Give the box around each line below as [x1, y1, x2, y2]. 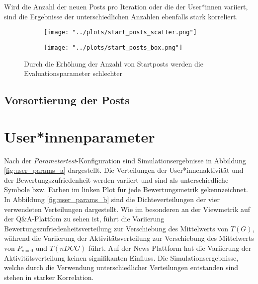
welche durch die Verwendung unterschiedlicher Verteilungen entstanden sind [4, 262, 238, 273]
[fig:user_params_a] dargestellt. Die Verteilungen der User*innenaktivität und [4, 165, 244, 175]
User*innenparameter [4, 126, 155, 146]
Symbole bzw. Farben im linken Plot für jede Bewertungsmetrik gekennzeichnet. [4, 184, 248, 195]
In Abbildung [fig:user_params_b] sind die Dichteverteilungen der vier [4, 194, 220, 204]
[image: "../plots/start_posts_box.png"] [44, 44, 183, 51]
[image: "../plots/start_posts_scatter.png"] [44, 29, 197, 36]
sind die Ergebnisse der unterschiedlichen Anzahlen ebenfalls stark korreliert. [4, 11, 238, 21]
